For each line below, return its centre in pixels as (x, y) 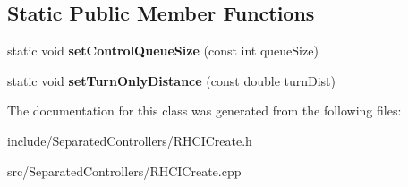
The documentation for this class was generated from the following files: (204, 110)
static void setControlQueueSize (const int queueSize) (163, 51)
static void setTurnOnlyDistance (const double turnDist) (172, 80)
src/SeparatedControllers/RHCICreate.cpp (124, 170)
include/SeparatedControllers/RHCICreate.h (130, 140)
